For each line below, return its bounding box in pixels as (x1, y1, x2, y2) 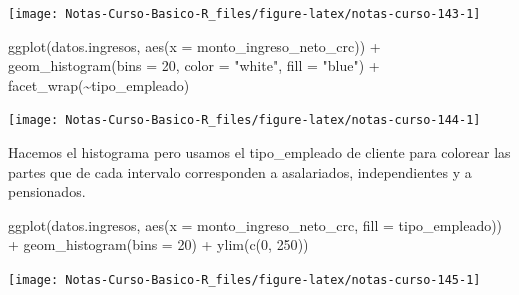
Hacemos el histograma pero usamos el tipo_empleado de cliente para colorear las (8, 142, 511, 163)
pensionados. (8, 181, 86, 202)
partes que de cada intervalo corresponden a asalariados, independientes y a (8, 161, 472, 182)
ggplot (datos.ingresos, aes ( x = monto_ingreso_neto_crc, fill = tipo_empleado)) (8, 214, 503, 235)
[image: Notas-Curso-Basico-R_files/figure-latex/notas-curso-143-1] (8, 7, 481, 21)
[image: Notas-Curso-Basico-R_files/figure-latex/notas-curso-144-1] (8, 113, 481, 128)
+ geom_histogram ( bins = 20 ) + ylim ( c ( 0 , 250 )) (8, 234, 309, 255)
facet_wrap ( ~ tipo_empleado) (8, 74, 190, 95)
